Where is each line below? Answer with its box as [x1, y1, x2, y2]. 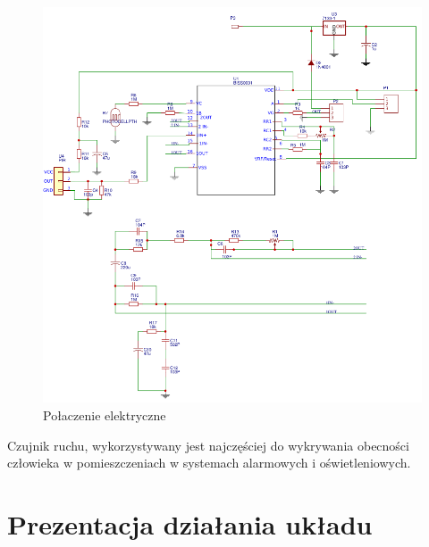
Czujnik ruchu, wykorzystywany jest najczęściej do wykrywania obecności [7, 435, 409, 454]
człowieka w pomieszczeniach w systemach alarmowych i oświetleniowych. [7, 453, 411, 472]
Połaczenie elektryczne [43, 405, 166, 424]
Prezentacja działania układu [7, 505, 373, 542]
